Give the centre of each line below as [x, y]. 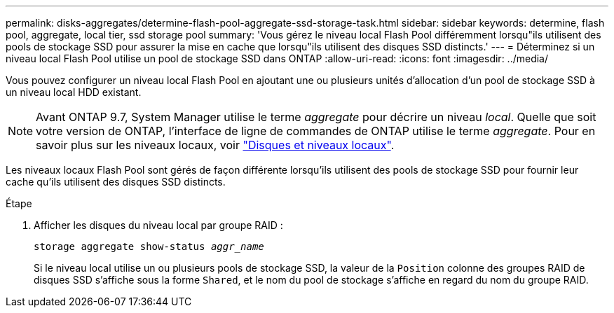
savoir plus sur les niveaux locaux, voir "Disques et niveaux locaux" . [215, 145]
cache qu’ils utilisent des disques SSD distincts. [116, 182]
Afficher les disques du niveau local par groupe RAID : [158, 225]
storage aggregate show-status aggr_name [149, 246]
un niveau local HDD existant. [74, 92]
